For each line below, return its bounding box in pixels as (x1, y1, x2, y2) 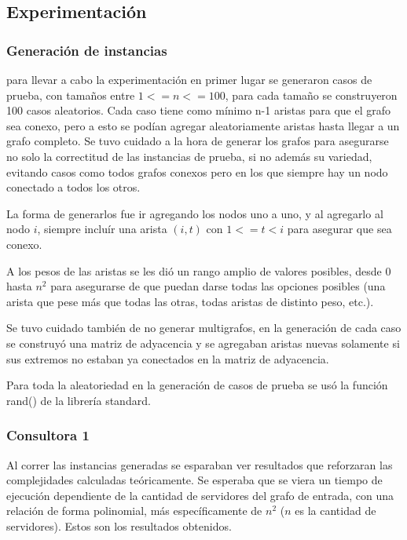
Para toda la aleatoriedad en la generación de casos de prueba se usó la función (6, 377, 388, 393)
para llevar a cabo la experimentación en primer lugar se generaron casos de (6, 71, 372, 87)
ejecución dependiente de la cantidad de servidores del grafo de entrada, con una (6, 487, 394, 503)
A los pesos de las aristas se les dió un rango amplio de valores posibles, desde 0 (6, 262, 391, 279)
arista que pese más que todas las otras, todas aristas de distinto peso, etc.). (6, 293, 374, 309)
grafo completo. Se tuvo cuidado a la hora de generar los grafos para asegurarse (6, 133, 389, 149)
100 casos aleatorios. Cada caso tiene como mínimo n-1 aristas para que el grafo (6, 102, 390, 119)
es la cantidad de (295, 502, 376, 519)
